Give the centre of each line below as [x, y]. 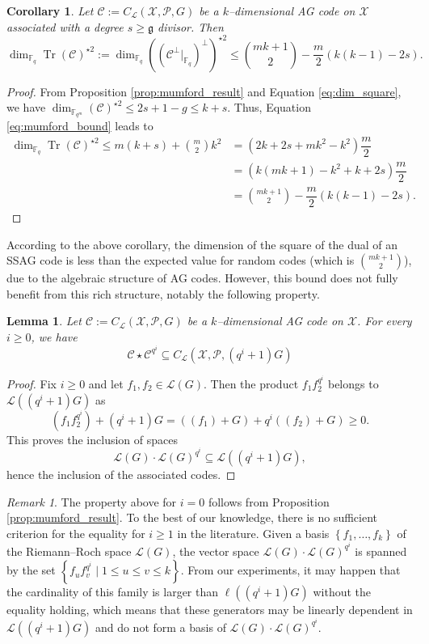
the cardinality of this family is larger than [113, 592]
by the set [31, 570]
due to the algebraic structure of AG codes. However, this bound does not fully [202, 278]
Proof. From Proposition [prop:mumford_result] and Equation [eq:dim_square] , [204, 91]
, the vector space [216, 551]
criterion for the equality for [76, 533]
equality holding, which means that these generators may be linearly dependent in [210, 610]
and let [106, 383]
